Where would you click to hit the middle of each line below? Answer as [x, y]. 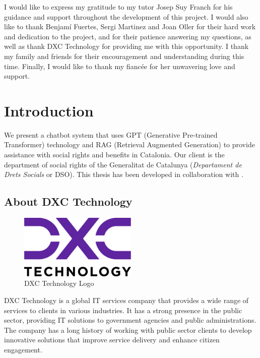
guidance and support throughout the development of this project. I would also [126, 16]
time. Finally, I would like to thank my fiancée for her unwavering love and [120, 66]
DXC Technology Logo [59, 283]
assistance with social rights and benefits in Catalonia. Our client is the [114, 155]
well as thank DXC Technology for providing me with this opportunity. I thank [126, 46]
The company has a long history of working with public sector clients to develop [128, 330]
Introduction [49, 110]
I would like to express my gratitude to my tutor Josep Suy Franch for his [118, 7]
